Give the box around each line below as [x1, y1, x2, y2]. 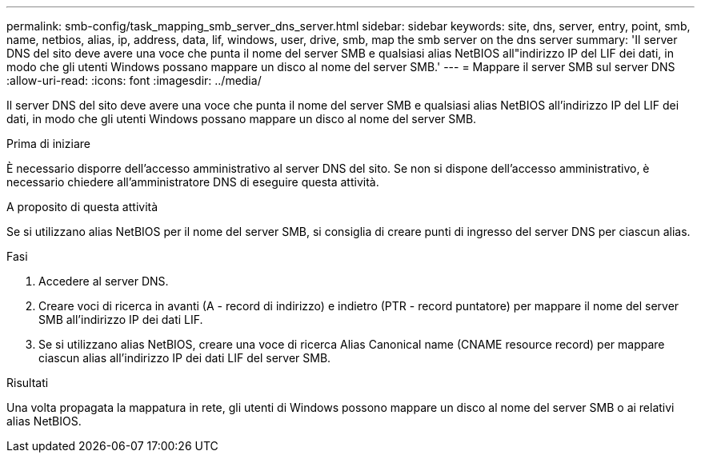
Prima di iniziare [6, 137, 90, 150]
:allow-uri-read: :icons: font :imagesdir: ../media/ [6, 74, 262, 87]
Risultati [6, 376, 49, 389]
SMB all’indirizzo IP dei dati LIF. [38, 313, 203, 326]
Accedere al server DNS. [38, 274, 169, 288]
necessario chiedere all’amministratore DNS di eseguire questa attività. [6, 175, 379, 189]
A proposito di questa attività [6, 200, 158, 214]
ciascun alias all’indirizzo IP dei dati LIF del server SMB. [38, 351, 331, 365]
